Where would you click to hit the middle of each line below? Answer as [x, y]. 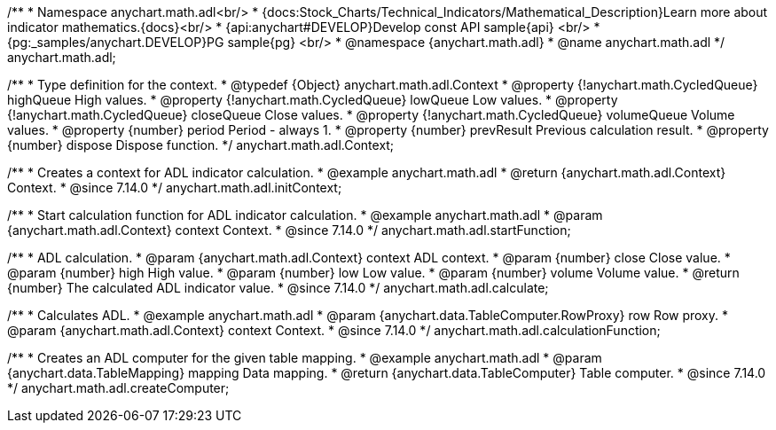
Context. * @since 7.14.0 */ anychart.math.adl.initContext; [175, 188]
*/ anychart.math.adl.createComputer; [118, 388]
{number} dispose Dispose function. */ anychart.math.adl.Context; [201, 145]
